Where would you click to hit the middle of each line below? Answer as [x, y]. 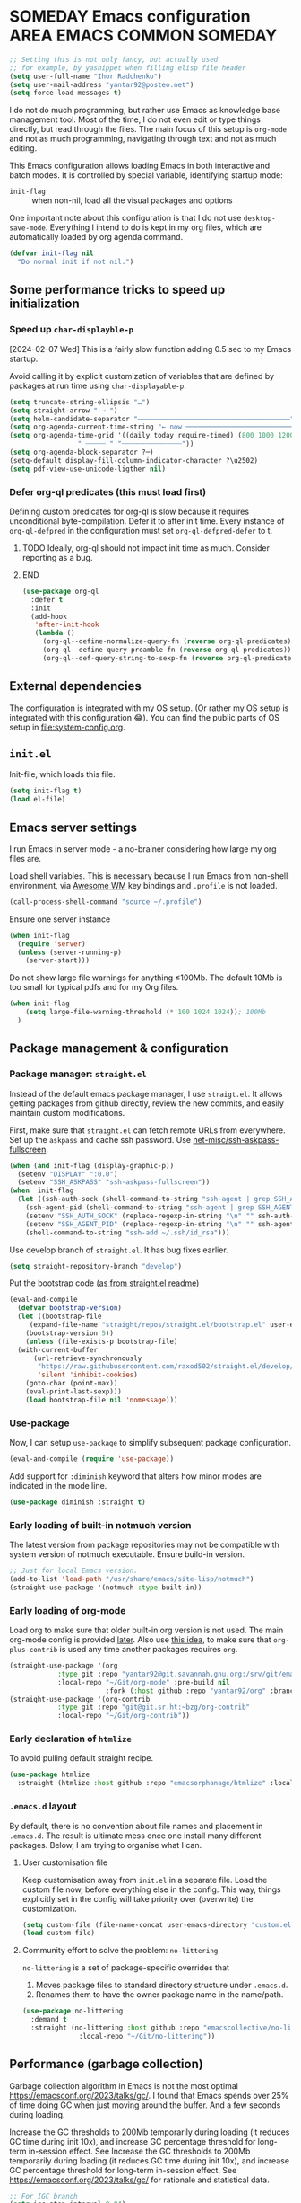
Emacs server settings [73, 827]
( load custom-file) [59, 1933]
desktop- [259, 219]
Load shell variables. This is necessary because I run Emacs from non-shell [149, 876]
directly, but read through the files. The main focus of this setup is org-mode [148, 129]
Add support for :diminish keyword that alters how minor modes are [136, 1476]
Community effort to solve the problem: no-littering [120, 1951]
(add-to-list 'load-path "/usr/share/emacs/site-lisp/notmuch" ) [132, 1579]
